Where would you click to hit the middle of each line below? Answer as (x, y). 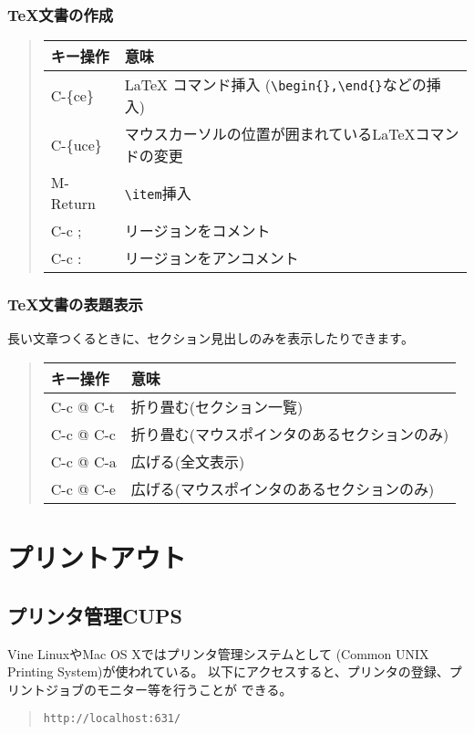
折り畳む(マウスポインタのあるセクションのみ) (290, 435)
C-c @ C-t (82, 406)
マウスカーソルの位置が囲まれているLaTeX (270, 134)
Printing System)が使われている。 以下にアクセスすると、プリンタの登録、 (228, 671)
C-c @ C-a (83, 461)
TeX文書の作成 (61, 14)
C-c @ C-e (83, 488)
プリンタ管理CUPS (95, 615)
